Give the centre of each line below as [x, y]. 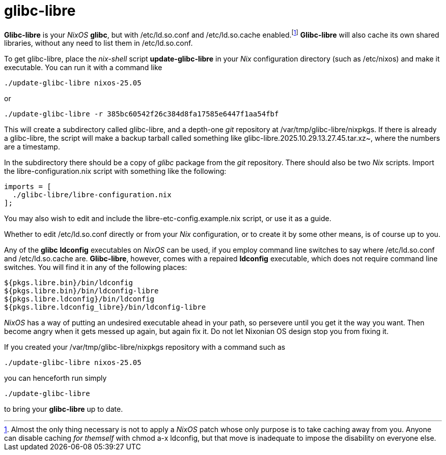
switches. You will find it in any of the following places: [96, 267]
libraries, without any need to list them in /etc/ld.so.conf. [99, 43]
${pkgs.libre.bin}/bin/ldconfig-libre [81, 291]
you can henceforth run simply [55, 378]
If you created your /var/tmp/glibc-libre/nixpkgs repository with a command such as [145, 347]
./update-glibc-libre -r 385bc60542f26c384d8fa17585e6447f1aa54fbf [142, 114]
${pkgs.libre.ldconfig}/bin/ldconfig [79, 299]
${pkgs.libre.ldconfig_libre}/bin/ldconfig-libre [105, 307]
